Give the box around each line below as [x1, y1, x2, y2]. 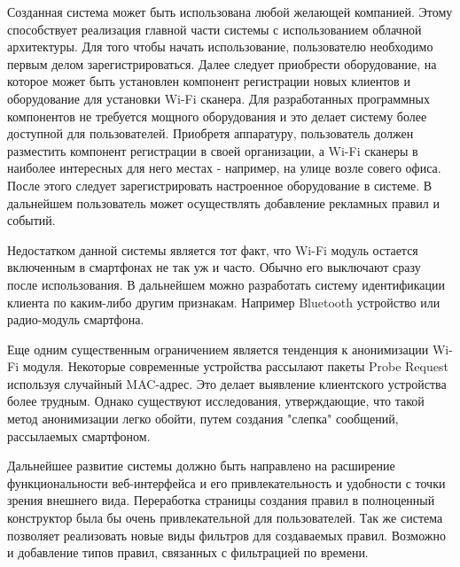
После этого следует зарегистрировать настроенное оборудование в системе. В [7, 175, 433, 194]
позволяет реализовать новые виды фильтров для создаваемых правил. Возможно [7, 525, 447, 544]
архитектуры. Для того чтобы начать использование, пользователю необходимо [7, 37, 433, 56]
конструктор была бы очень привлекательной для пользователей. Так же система [7, 509, 443, 527]
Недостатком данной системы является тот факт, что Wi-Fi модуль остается [7, 240, 418, 259]
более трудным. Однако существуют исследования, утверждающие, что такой [7, 392, 425, 410]
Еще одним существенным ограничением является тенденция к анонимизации [7, 339, 429, 358]
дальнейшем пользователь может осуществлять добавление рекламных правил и [7, 193, 440, 212]
